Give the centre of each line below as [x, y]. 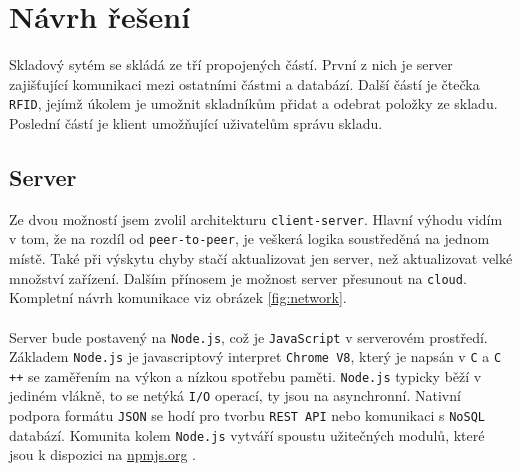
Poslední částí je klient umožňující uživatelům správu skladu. [196, 122]
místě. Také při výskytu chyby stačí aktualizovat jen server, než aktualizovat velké [261, 258]
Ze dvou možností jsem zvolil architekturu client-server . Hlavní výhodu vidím [256, 218]
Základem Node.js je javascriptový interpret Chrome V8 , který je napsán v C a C [255, 356]
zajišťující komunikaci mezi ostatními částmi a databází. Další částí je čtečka [244, 83]
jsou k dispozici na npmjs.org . [102, 454]
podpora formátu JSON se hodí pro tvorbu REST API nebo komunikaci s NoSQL [247, 415]
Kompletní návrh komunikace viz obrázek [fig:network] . [178, 297]
